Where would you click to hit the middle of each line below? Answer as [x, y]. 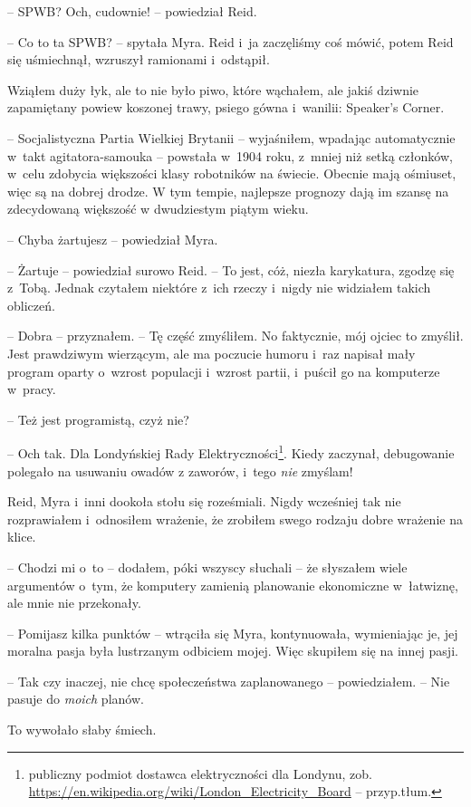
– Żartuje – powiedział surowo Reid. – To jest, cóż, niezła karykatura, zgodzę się [231, 269]
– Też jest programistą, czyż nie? [98, 419]
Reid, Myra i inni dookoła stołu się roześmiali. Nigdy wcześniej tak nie [204, 501]
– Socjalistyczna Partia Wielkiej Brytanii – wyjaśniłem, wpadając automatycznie [231, 137]
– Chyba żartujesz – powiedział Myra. [113, 239]
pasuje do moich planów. [76, 699]
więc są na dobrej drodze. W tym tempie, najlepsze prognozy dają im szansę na [228, 191]
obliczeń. [31, 305]
